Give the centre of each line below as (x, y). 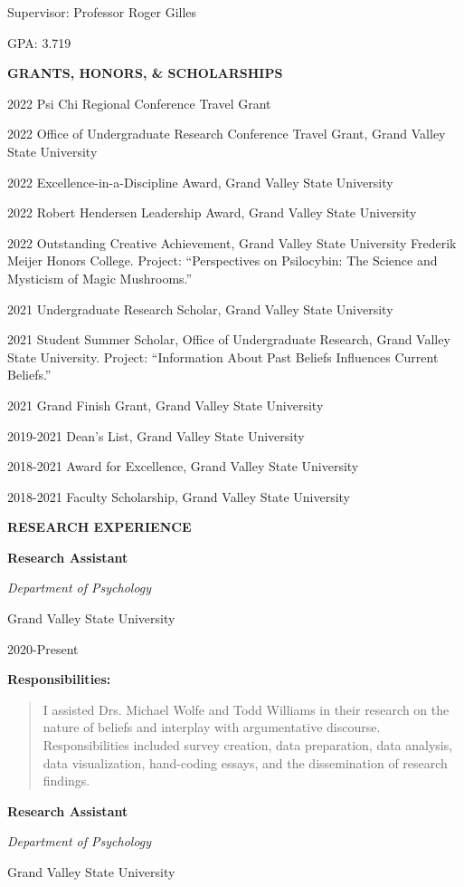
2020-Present (43, 648)
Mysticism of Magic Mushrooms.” (100, 278)
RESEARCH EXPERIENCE (99, 527)
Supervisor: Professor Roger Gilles (102, 12)
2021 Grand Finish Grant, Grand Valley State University (166, 405)
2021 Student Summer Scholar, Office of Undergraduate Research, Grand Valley (229, 339)
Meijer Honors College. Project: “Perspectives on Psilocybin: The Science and (223, 260)
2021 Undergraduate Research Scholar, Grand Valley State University (200, 309)
